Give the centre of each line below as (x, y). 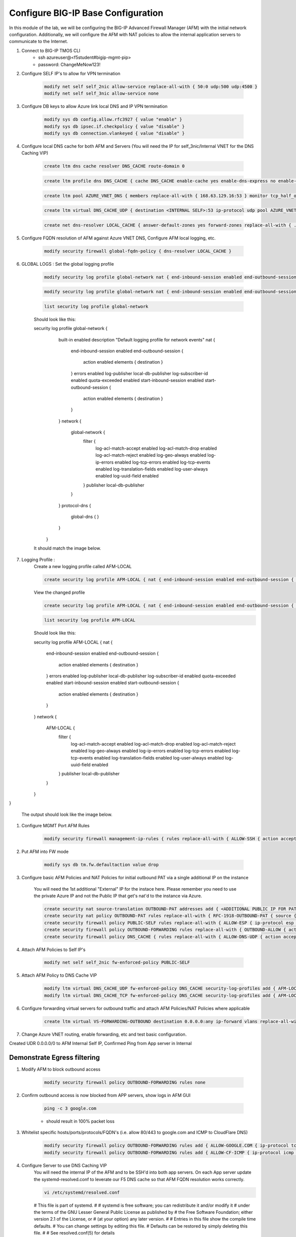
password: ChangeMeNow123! (69, 64)
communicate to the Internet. (39, 42)
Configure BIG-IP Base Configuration (86, 13)
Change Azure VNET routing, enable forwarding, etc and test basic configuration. (104, 1034)
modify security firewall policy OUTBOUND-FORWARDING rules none (125, 1083)
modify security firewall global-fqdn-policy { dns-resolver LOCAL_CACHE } (138, 251)
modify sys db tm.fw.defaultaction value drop (101, 865)
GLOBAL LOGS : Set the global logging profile (68, 264)
